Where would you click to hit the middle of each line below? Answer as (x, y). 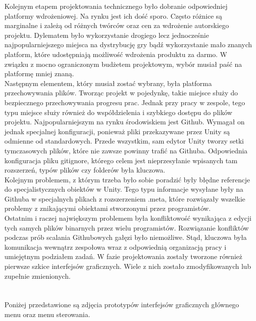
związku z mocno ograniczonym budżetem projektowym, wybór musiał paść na (123, 64)
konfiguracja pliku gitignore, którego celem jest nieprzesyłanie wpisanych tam (121, 160)
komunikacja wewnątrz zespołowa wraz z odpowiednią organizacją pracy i (115, 247)
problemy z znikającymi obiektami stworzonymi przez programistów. (108, 208)
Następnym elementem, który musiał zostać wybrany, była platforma (108, 83)
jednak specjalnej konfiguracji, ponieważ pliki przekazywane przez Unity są (117, 131)
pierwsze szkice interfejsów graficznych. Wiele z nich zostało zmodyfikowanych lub (128, 266)
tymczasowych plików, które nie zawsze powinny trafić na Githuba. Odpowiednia (126, 150)
